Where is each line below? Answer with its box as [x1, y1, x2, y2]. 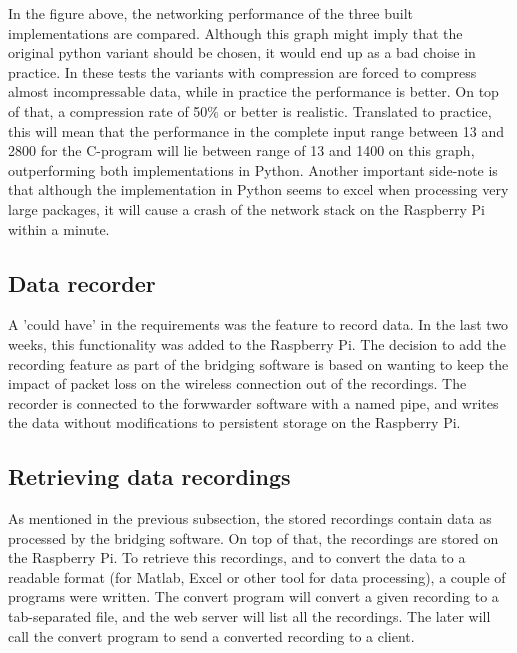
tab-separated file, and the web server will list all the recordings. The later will [8, 606, 491, 627]
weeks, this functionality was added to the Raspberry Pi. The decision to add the [8, 333, 506, 354]
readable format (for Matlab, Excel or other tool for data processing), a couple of [8, 566, 506, 587]
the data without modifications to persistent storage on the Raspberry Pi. [8, 412, 461, 433]
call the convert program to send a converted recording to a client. [8, 625, 415, 646]
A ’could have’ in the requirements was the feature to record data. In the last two [8, 314, 509, 335]
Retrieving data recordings [8, 461, 291, 492]
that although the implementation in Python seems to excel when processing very [8, 179, 509, 200]
